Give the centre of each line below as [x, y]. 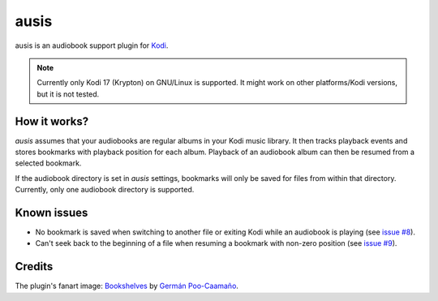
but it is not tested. [68, 94]
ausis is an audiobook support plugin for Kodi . [92, 45]
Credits [34, 267]
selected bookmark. [48, 163]
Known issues [52, 213]
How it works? [52, 121]
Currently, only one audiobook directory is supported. [105, 190]
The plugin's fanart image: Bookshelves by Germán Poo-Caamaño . [127, 286]
